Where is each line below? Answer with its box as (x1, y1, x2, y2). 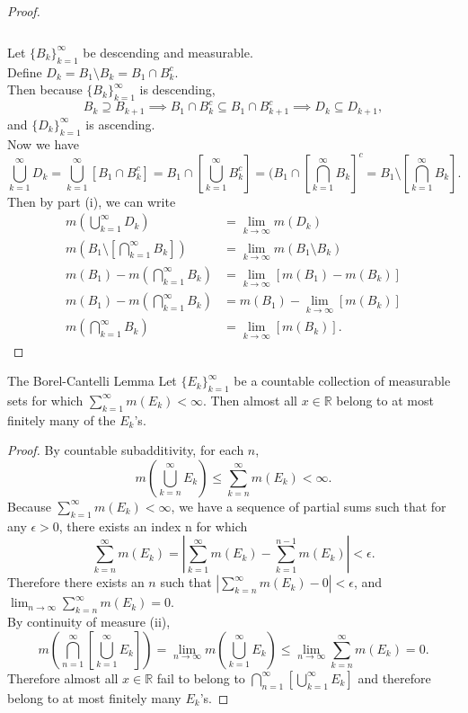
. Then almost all (202, 390, 297, 409)
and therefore (358, 668, 431, 687)
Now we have (7, 134, 80, 153)
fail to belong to (156, 668, 245, 687)
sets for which (7, 390, 84, 409)
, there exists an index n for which (58, 516, 248, 535)
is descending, (139, 80, 216, 99)
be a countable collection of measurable (234, 371, 451, 390)
